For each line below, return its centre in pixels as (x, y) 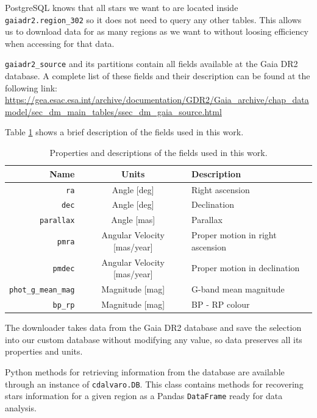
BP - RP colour (221, 304)
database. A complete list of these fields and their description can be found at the (158, 76)
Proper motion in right (234, 235)
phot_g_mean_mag (42, 290)
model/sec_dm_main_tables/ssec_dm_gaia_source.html (113, 111)
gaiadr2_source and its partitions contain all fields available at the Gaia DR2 (151, 64)
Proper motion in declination (246, 268)
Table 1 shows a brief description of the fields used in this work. (124, 132)
